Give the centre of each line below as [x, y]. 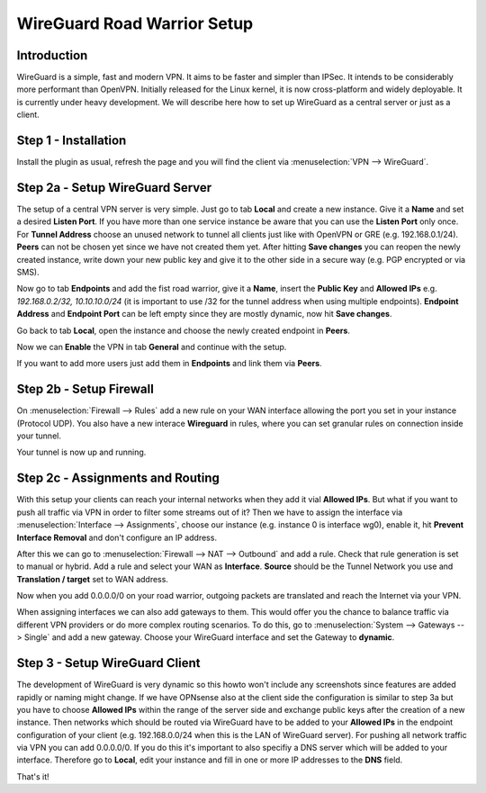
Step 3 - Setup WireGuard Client [109, 663]
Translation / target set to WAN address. [92, 579]
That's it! [33, 776]
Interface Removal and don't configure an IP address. [117, 537]
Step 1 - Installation [72, 141]
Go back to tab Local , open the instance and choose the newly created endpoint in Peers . [184, 330]
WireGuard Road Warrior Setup [135, 23]
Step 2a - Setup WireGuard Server [114, 188]
